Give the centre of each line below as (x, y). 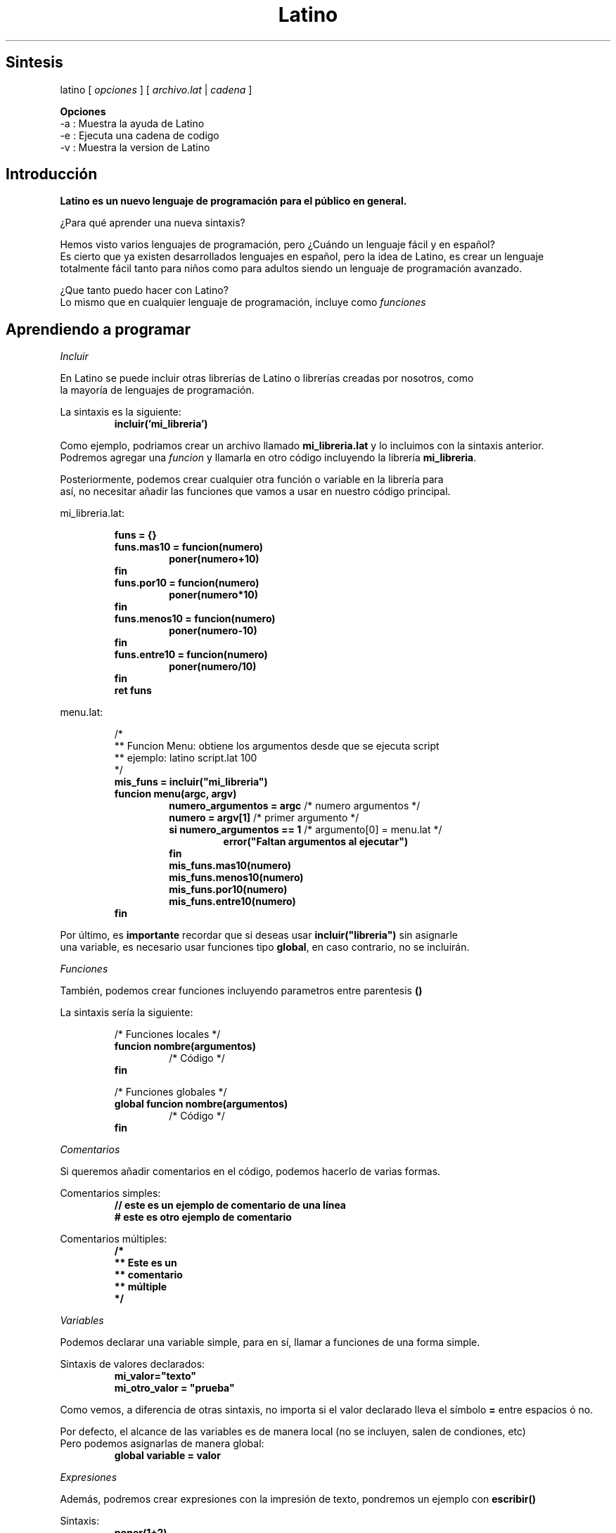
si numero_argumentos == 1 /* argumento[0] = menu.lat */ (306, 830)
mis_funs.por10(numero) (228, 890)
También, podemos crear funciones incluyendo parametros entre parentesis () (241, 991)
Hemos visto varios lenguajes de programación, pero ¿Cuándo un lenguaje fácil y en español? (277, 245)
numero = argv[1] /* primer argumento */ (264, 818)
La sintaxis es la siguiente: (121, 412)
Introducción (52, 174)
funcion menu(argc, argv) (175, 794)
